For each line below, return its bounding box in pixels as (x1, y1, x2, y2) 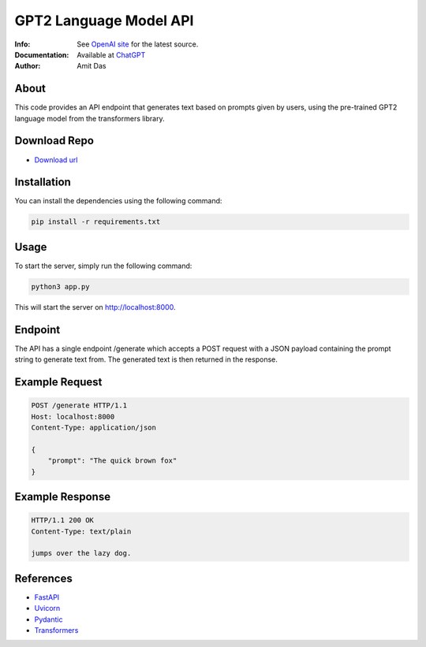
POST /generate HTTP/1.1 (31, 401, 128, 410)
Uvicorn (34, 604, 61, 613)
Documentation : (14, 50, 69, 59)
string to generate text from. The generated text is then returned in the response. (14, 355, 278, 364)
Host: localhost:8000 (31, 412, 115, 421)
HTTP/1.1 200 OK (31, 516, 95, 525)
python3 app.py (31, 282, 90, 291)
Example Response (14, 489, 110, 504)
